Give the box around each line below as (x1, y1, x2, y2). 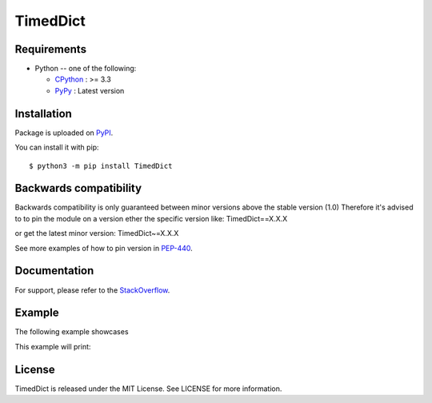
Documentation (14, 264, 94, 277)
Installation (14, 106, 72, 120)
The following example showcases (14, 327, 129, 337)
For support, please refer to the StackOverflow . (14, 285, 170, 295)
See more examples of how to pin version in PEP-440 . (14, 243, 194, 253)
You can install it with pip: (14, 142, 99, 152)
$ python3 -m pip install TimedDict (29, 161, 173, 170)
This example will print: (14, 341, 91, 351)
